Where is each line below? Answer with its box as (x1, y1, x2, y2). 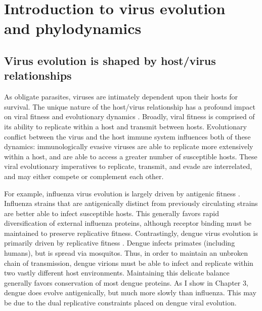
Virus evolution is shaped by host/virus (4, 52, 216, 68)
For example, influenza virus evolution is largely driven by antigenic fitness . (4, 188, 240, 198)
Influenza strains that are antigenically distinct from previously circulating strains (4, 198, 258, 209)
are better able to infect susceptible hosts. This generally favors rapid (4, 208, 219, 218)
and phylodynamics (4, 18, 142, 39)
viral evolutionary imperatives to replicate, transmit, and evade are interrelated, (4, 161, 252, 171)
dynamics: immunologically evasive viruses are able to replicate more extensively (4, 141, 253, 152)
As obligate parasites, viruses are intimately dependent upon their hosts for (4, 91, 238, 102)
